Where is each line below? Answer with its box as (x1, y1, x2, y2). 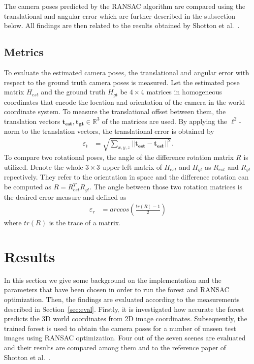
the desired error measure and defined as (4, 191, 127, 202)
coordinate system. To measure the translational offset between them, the (4, 106, 226, 117)
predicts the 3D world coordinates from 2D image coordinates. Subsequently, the (4, 313, 248, 324)
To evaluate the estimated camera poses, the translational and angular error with (4, 67, 249, 77)
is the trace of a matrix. (49, 217, 121, 228)
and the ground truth (41, 87, 106, 97)
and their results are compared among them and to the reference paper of (4, 342, 226, 353)
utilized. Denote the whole (4, 162, 83, 172)
